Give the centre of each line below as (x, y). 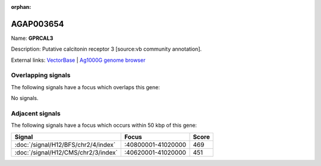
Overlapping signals (41, 76)
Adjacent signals (36, 113)
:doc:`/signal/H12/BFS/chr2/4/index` (65, 145)
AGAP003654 (37, 24)
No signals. (25, 98)
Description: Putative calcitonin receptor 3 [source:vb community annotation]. (106, 49)
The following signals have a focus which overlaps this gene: (86, 87)
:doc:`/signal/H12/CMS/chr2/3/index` (66, 152)
